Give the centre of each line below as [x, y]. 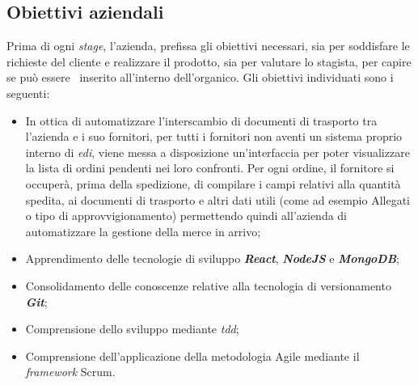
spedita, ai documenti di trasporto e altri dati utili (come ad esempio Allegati [217, 199]
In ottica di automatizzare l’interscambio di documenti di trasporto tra [201, 120]
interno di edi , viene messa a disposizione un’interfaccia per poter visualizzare [217, 152]
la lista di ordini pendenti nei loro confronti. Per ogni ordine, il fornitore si [210, 168]
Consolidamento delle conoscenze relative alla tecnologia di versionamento [208, 285]
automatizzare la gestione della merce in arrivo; [143, 231]
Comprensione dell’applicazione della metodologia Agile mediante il [192, 355]
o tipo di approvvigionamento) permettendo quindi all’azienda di [186, 216]
